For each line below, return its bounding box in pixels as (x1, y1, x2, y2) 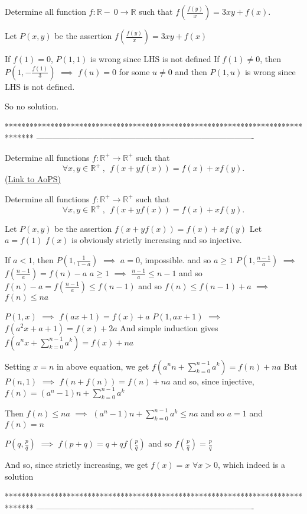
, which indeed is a (218, 458, 286, 471)
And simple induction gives (120, 321, 218, 334)
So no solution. (5, 100, 59, 112)
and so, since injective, (173, 374, 254, 387)
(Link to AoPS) (5, 173, 61, 185)
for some (119, 65, 150, 77)
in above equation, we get (56, 360, 149, 372)
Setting (5, 360, 31, 372)
